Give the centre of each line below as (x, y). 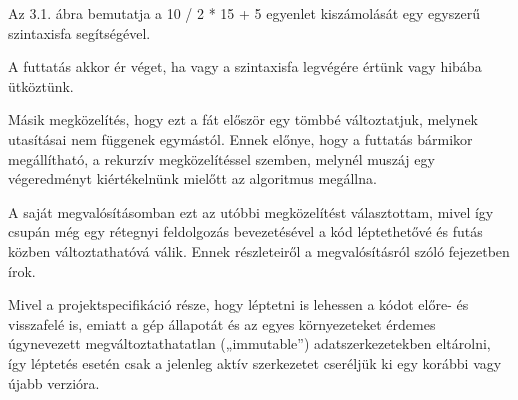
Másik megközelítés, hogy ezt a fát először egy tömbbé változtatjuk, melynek (243, 119)
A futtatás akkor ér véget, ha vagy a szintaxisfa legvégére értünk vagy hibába (245, 66)
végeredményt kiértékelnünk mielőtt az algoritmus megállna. (192, 178)
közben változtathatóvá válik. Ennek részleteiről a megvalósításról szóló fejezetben (259, 250)
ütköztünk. (41, 85)
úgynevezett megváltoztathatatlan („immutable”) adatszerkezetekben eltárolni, (249, 343)
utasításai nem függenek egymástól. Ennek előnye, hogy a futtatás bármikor (240, 138)
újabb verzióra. (54, 382)
